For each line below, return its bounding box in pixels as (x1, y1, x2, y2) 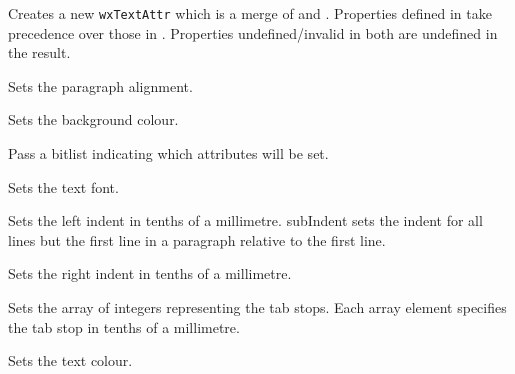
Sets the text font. (8, 176, 119, 197)
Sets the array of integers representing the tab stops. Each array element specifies (8, 297, 507, 317)
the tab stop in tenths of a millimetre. (8, 316, 240, 337)
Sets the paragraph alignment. (8, 75, 193, 96)
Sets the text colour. (8, 350, 133, 371)
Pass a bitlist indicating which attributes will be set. (8, 143, 329, 164)
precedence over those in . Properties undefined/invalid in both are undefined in (8, 22, 498, 43)
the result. (8, 42, 71, 63)
